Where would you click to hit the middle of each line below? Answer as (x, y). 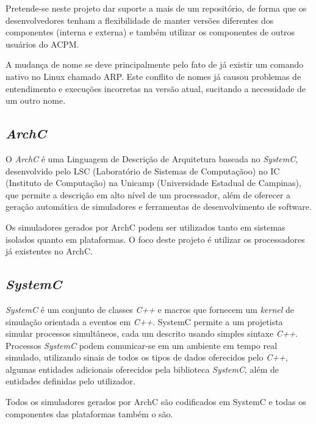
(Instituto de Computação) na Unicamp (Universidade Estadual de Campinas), (153, 183)
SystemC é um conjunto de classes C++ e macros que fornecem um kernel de (150, 309)
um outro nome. (36, 100)
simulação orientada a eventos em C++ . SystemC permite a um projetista (144, 321)
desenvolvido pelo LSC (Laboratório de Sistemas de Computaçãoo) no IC (143, 171)
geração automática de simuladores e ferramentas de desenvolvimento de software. (159, 207)
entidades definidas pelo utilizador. (70, 381)
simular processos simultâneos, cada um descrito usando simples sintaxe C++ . (152, 333)
